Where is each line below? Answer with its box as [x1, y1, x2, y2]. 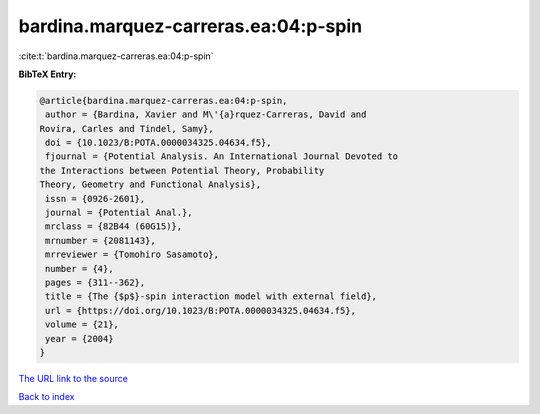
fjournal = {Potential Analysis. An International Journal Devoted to [45, 151, 399, 162]
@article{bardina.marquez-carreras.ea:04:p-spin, [39, 95, 288, 106]
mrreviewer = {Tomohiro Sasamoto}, [45, 249, 220, 260]
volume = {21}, [45, 319, 120, 330]
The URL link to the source [18, 372, 129, 384]
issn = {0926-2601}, [45, 193, 146, 204]
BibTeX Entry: [18, 68, 77, 80]
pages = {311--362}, [45, 277, 146, 288]
